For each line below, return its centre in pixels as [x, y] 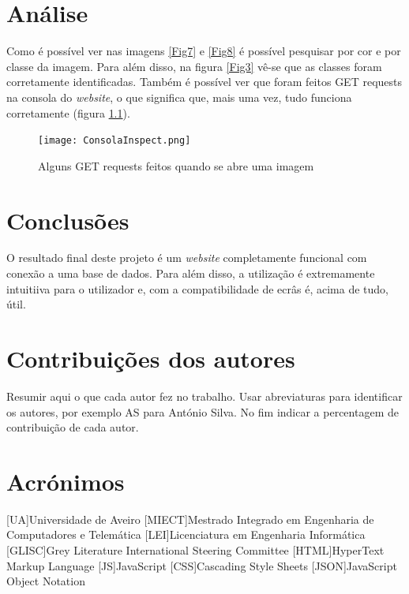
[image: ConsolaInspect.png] [114, 141]
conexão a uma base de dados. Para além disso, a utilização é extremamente [191, 273]
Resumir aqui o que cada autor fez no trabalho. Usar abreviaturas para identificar [204, 396]
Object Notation [46, 581]
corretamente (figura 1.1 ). [68, 112]
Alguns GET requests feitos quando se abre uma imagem [176, 165]
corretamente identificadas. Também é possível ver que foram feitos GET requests [204, 82]
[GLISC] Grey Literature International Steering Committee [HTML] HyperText [195, 550]
